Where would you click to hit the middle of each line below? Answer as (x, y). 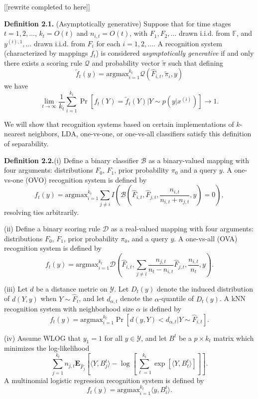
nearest (15, 134)
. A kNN (233, 298)
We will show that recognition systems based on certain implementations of (119, 124)
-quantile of (176, 298)
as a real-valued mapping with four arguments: (182, 229)
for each (108, 43)
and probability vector (126, 62)
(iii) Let (16, 288)
